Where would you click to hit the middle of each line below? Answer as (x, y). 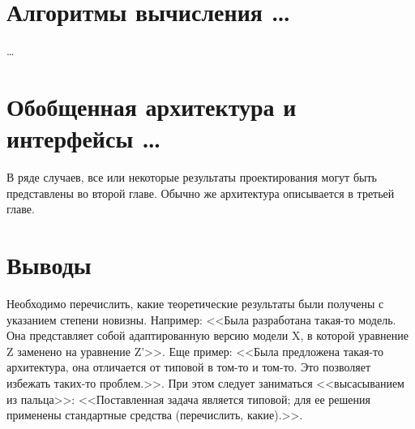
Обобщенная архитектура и (152, 106)
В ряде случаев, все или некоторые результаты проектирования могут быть (192, 177)
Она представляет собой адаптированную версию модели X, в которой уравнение (207, 335)
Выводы (49, 264)
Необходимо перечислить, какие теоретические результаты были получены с (195, 303)
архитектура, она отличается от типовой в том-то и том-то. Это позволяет (189, 367)
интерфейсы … (84, 138)
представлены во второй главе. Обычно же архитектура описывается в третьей (201, 193)
